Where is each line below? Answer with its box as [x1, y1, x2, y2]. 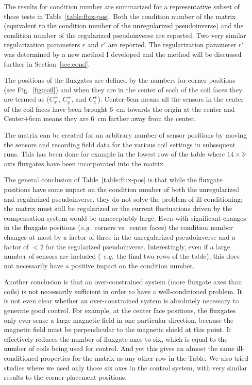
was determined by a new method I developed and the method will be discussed [4, 49, 242, 59]
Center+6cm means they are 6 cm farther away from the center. [4, 113, 196, 123]
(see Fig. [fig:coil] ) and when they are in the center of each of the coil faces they [4, 84, 243, 94]
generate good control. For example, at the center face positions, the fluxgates [4, 305, 236, 315]
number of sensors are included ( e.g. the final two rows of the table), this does [4, 251, 240, 261]
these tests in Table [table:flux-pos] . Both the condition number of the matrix [4, 11, 236, 21]
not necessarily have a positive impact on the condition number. [4, 260, 195, 270]
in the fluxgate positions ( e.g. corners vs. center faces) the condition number [4, 222, 233, 232]
